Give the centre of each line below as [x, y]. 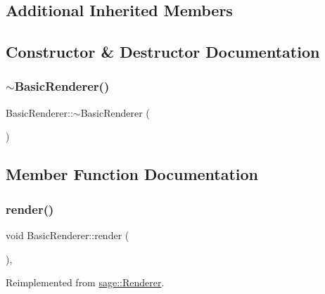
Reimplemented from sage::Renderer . [85, 282]
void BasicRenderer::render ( [68, 235]
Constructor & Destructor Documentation [163, 52]
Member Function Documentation [132, 174]
